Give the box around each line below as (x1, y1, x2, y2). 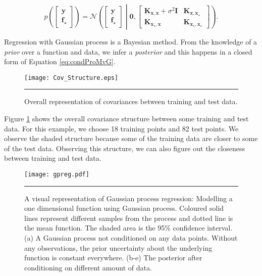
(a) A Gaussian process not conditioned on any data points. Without (24, 233, 238, 243)
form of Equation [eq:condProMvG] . (4, 56, 116, 67)
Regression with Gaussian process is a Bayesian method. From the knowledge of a (4, 36, 257, 47)
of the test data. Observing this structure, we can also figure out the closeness (4, 143, 245, 153)
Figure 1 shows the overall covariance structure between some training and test (4, 113, 249, 124)
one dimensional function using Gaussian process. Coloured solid (24, 203, 224, 213)
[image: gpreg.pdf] (24, 171, 89, 178)
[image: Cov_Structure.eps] (24, 74, 119, 81)
